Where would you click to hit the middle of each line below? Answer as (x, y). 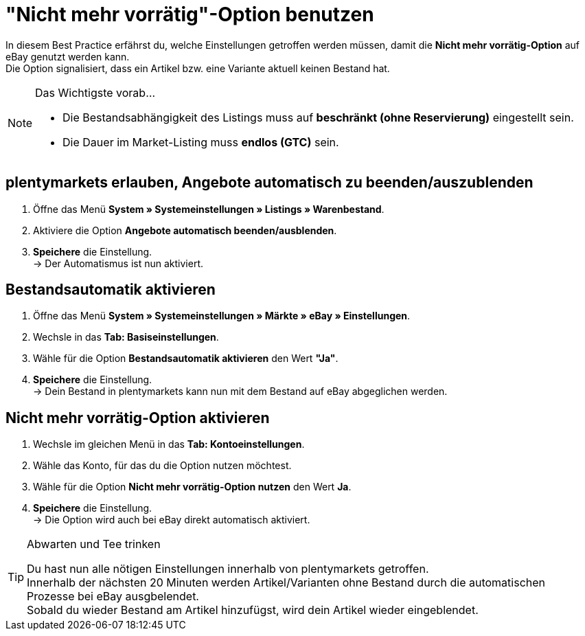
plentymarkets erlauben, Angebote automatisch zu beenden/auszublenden (269, 183)
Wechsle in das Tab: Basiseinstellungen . (126, 337)
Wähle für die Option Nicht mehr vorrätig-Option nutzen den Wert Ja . (192, 487)
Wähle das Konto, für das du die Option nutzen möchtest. (162, 466)
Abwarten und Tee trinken (94, 544)
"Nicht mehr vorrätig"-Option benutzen (190, 14)
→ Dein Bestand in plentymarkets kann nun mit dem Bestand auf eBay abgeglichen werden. (240, 391)
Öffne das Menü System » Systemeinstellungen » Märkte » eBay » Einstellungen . (222, 316)
